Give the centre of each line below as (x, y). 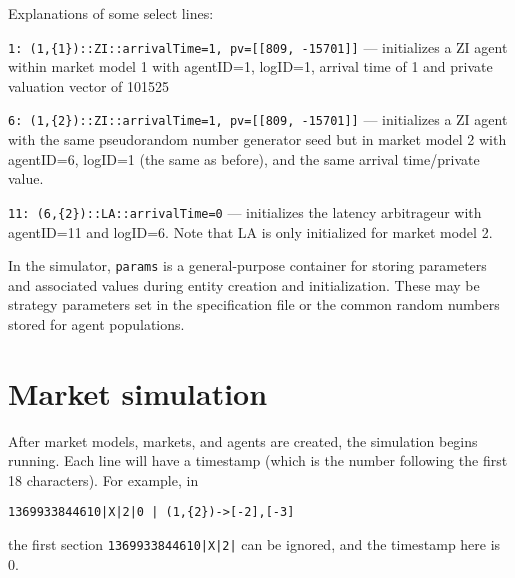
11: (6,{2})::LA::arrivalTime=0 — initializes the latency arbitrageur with (245, 211)
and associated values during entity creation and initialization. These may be (244, 284)
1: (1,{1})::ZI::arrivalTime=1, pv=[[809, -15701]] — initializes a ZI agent (258, 46)
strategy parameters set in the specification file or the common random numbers (254, 304)
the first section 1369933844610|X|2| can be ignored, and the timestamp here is (254, 544)
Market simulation (138, 392)
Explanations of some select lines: (111, 13)
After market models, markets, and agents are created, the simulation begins (243, 440)
